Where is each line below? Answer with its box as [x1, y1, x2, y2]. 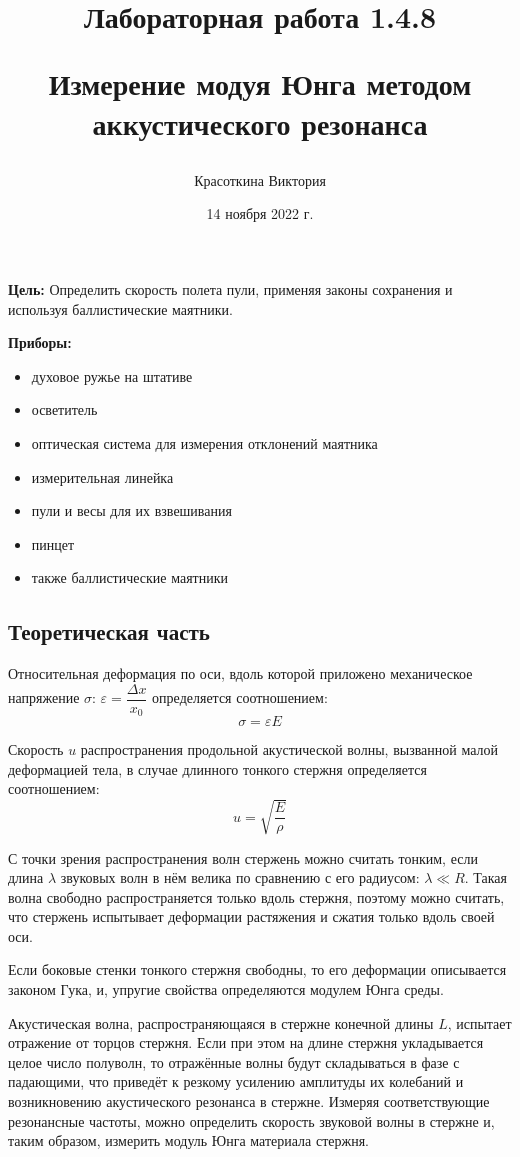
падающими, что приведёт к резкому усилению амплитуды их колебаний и [8, 1071, 464, 1092]
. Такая [464, 867, 508, 888]
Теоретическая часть [8, 616, 210, 647]
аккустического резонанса [92, 102, 428, 143]
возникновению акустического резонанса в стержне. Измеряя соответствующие [8, 1091, 490, 1112]
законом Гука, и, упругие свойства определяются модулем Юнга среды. [8, 979, 444, 1000]
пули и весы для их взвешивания [31, 500, 232, 521]
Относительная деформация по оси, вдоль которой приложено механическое [8, 663, 473, 684]
